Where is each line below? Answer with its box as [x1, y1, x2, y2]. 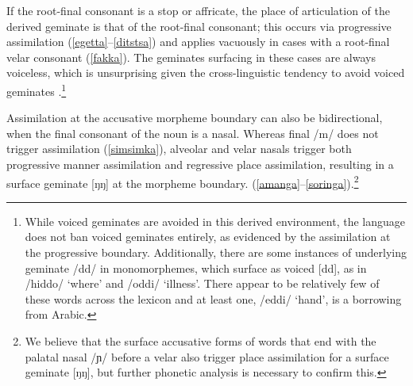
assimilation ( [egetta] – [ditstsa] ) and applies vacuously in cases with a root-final [6, 33, 390, 50]
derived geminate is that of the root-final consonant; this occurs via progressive [6, 17, 392, 34]
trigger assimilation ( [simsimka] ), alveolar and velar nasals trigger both [6, 140, 352, 157]
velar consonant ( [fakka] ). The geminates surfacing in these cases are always [6, 48, 376, 65]
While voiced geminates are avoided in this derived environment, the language [25, 212, 406, 229]
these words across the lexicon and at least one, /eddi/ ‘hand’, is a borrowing [25, 290, 402, 307]
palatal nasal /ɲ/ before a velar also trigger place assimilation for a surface [25, 348, 389, 365]
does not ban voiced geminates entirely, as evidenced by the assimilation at [25, 228, 391, 245]
